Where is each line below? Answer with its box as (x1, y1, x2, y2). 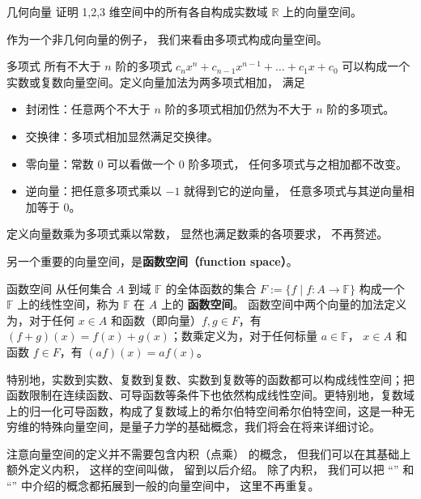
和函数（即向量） (110, 311, 202, 328)
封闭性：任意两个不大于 (25, 100, 151, 117)
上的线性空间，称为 (17, 296, 120, 313)
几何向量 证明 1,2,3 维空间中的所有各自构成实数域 (6, 3, 268, 19)
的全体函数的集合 (165, 279, 257, 296)
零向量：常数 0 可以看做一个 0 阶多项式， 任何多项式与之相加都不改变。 (25, 155, 408, 172)
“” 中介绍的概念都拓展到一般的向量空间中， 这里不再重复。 (6, 477, 320, 494)
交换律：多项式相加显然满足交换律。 (25, 127, 219, 144)
